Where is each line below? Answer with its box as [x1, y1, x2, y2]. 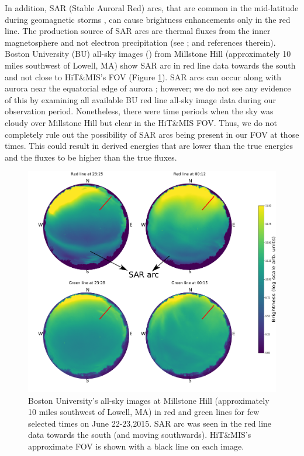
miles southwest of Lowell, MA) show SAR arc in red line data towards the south [5, 59, 296, 71]
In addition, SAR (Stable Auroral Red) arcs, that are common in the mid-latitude [5, 2, 299, 13]
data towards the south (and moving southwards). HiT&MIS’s [28, 428, 251, 441]
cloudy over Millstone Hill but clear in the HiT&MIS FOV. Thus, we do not [5, 116, 277, 128]
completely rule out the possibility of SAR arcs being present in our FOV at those [5, 128, 299, 140]
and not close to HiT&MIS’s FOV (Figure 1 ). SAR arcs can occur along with [5, 70, 282, 83]
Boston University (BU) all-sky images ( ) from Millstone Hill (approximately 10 [5, 47, 291, 60]
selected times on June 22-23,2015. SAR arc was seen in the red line [28, 417, 272, 429]
